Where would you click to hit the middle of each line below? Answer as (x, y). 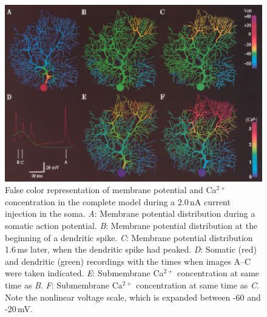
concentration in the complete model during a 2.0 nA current (118, 201)
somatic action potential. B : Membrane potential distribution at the (131, 226)
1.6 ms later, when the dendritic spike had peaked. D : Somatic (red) (131, 249)
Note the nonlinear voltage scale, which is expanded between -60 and (133, 297)
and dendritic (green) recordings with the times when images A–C (128, 261)
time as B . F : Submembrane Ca (64, 285)
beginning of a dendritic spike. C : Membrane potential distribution (129, 237)
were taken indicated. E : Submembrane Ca (84, 273)
